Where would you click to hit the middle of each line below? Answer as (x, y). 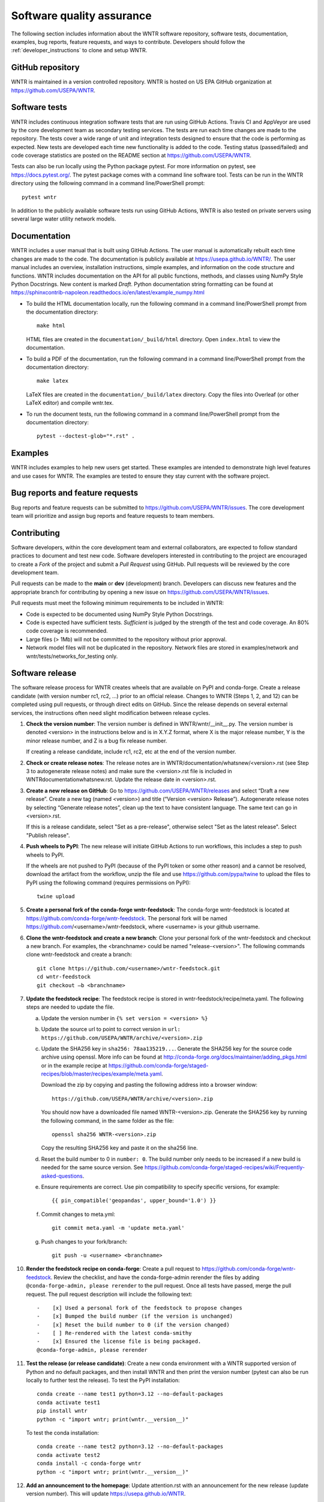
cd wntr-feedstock (64, 977)
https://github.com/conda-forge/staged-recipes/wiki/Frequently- (225, 1167)
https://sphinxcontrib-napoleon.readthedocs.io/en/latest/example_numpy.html (108, 293)
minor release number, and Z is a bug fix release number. (97, 740)
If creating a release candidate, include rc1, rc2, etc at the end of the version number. (131, 752)
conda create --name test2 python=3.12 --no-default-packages (130, 1447)
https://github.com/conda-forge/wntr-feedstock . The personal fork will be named (127, 918)
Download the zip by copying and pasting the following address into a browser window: (149, 1085)
